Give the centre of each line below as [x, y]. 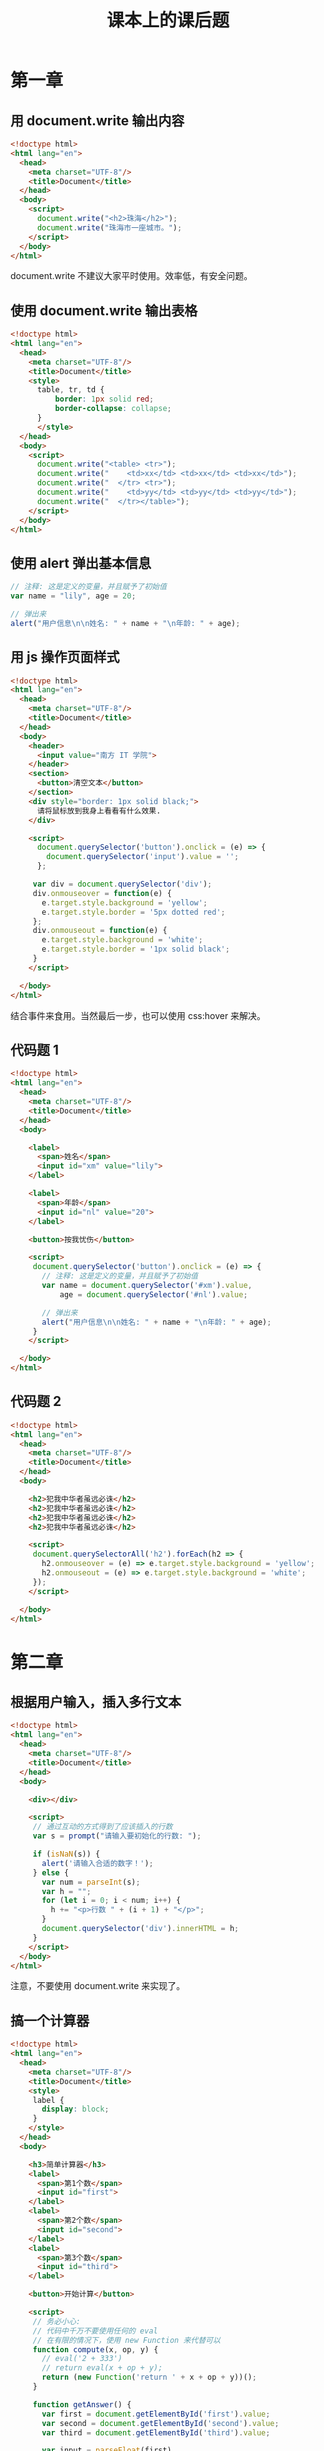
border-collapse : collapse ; [113, 409]
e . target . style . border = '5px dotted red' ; [133, 912]
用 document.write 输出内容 [97, 120]
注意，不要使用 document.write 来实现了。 [98, 1986]
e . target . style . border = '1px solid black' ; [135, 949]
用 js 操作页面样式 [65, 657]
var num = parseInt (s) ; [91, 1882]
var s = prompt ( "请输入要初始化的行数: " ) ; [117, 1836]
